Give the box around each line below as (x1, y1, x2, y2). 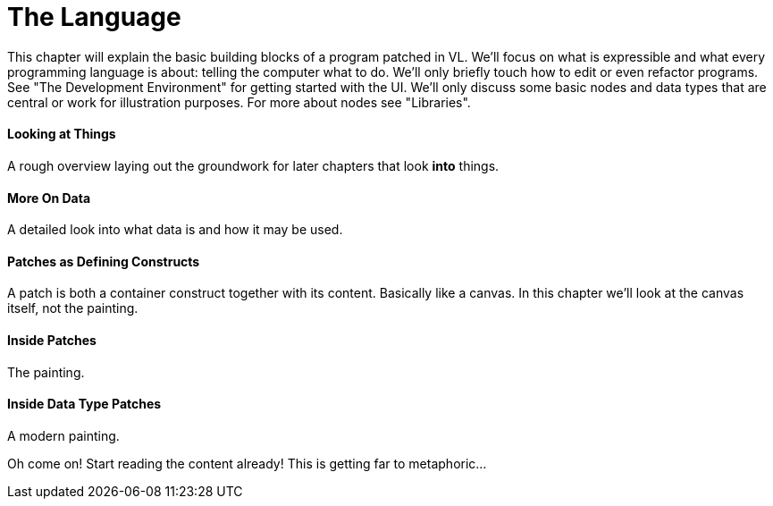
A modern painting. (7, 427, 120, 443)
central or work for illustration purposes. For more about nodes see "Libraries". (7, 94, 471, 110)
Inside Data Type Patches (7, 396, 162, 412)
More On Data (7, 190, 91, 206)
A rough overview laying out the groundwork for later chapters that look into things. (7, 157, 500, 173)
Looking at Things (7, 126, 116, 142)
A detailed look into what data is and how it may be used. (7, 222, 343, 238)
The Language (7, 2, 181, 32)
